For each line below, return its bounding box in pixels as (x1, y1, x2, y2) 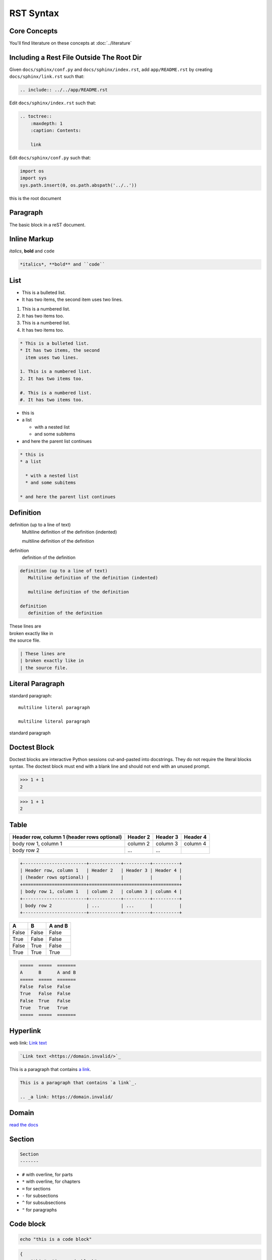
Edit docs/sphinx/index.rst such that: (9, 100, 97, 106)
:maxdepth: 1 (30, 120, 63, 126)
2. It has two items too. (20, 375, 84, 382)
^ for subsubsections (22, 1200, 66, 1206)
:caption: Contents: (30, 128, 82, 134)
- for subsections (22, 1192, 58, 1199)
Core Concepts (9, 27, 58, 35)
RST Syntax (9, 8, 59, 19)
